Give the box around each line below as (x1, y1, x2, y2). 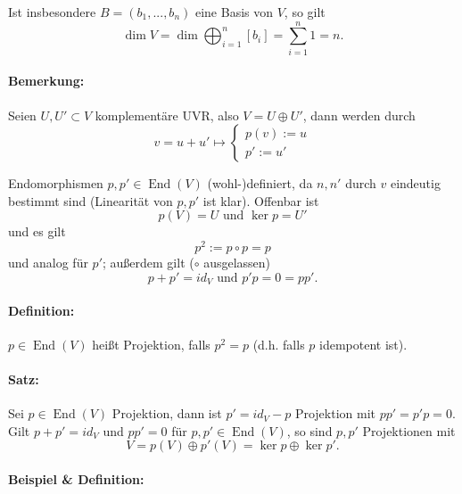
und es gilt (8, 222, 66, 241)
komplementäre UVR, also (95, 105, 239, 124)
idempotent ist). (319, 334, 408, 353)
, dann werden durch (302, 105, 416, 124)
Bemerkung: (8, 71, 85, 90)
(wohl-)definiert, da (207, 174, 313, 193)
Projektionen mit (362, 421, 456, 440)
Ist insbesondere (8, 3, 96, 21)
